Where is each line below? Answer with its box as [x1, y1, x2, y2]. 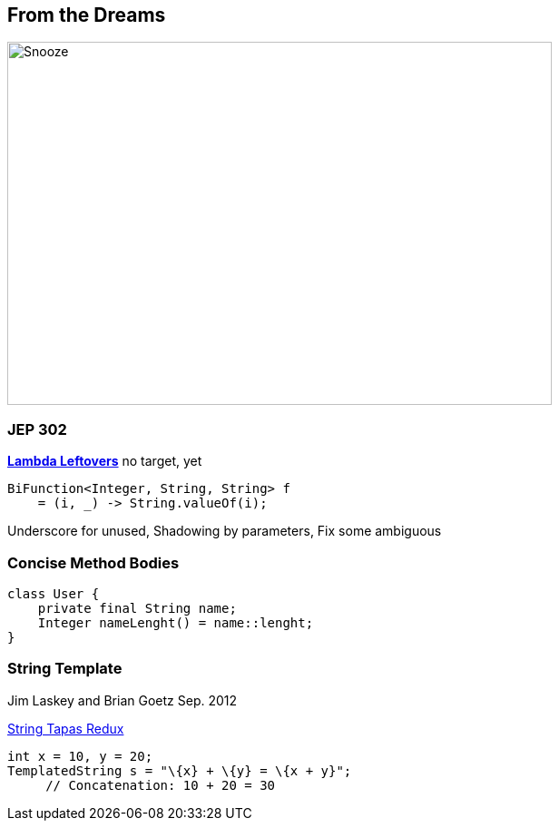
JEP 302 [7, 419, 67, 439]
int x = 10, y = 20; [7, 748, 153, 764]
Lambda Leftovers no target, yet [7, 453, 202, 469]
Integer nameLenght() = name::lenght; [37, 615, 314, 630]
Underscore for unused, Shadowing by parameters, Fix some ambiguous [7, 523, 442, 539]
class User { [7, 586, 100, 601]
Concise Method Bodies [7, 553, 180, 572]
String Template [7, 659, 123, 678]
